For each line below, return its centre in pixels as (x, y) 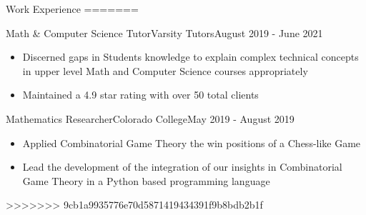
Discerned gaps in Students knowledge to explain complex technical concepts (191, 57)
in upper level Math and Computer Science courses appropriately (165, 70)
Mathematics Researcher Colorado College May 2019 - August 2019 (150, 118)
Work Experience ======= (72, 9)
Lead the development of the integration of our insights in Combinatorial (182, 167)
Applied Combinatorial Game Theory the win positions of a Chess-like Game (192, 142)
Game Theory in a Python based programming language (146, 180)
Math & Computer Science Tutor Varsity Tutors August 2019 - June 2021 (164, 32)
